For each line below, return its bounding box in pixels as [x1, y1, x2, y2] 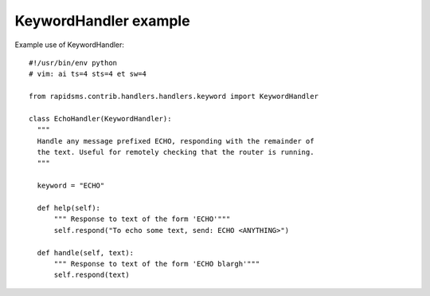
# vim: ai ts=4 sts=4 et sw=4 [29, 69, 147, 79]
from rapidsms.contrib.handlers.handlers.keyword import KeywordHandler [29, 92, 319, 101]
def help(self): [37, 203, 101, 213]
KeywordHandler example [14, 12, 190, 30]
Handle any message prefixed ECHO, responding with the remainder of [37, 136, 315, 145]
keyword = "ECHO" [37, 181, 105, 191]
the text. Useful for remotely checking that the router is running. [37, 148, 315, 157]
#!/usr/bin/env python [29, 58, 118, 67]
